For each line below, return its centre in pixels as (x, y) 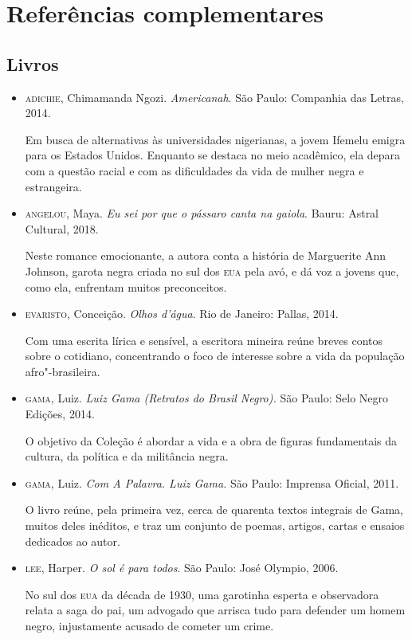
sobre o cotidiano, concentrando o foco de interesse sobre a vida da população (215, 356)
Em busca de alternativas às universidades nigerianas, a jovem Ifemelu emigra (215, 139)
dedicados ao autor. (73, 541)
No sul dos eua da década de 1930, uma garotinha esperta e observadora (202, 594)
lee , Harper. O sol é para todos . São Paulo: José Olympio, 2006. (182, 568)
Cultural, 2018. (62, 228)
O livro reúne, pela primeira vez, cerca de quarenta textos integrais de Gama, (214, 510)
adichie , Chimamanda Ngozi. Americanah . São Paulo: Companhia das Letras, (214, 97)
